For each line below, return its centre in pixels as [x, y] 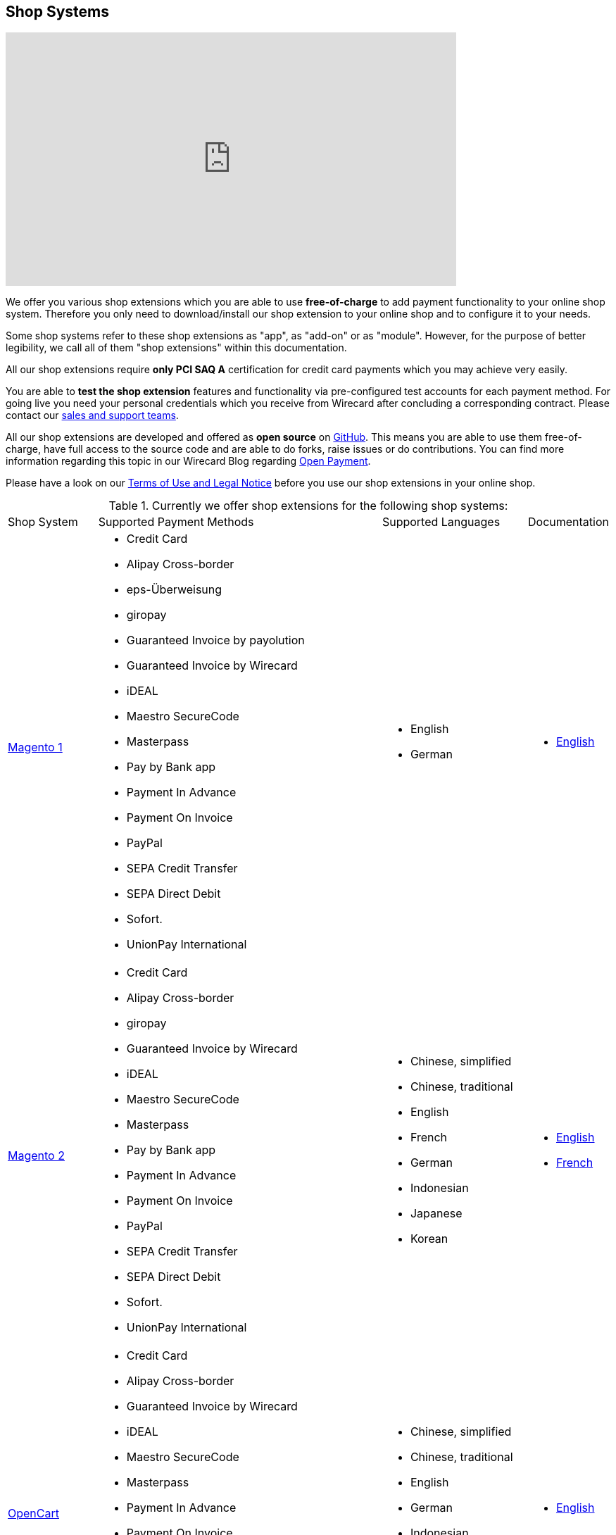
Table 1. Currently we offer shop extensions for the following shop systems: [308, 506]
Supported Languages [441, 522]
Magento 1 [35, 747]
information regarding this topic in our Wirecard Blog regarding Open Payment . [188, 461]
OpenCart [33, 1514]
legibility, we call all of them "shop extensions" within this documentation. [176, 348]
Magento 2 [36, 1156]
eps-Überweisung [174, 590]
